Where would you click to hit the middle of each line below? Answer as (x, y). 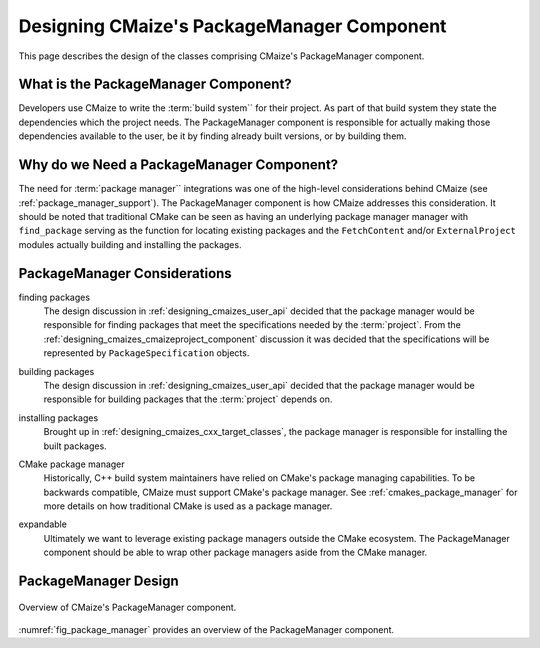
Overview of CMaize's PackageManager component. (127, 607)
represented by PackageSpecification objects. (146, 353)
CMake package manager (71, 464)
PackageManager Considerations (125, 273)
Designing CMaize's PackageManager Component (232, 26)
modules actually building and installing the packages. (130, 244)
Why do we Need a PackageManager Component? (178, 165)
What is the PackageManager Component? (155, 84)
